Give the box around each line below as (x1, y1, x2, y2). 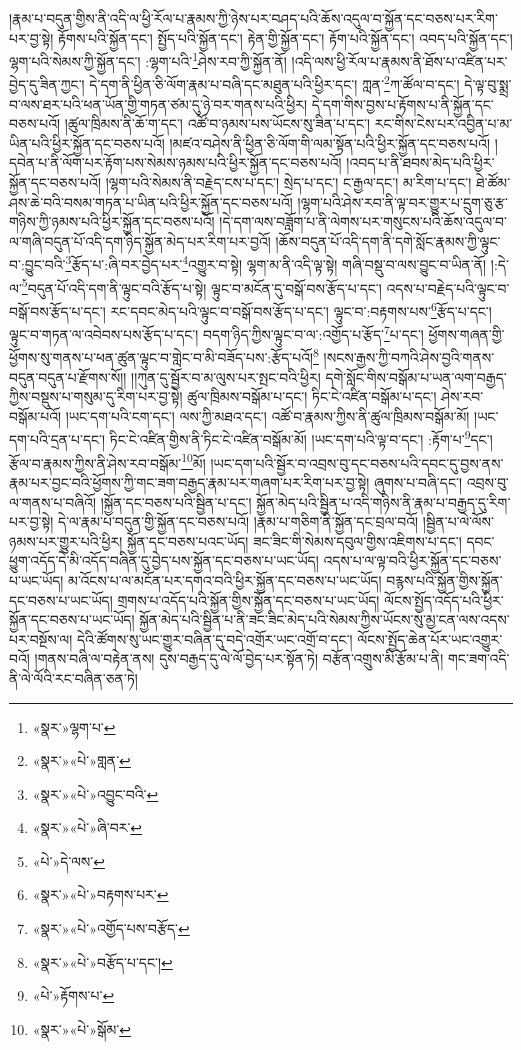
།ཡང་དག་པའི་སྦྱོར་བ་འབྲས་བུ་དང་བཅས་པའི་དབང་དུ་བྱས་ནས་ (210, 452, 504, 473)
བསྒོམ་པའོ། (9, 405, 62, 426)
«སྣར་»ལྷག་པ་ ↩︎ (32, 716, 116, 737)
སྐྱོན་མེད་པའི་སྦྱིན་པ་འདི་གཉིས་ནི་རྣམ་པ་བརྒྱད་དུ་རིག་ (256, 491, 511, 512)
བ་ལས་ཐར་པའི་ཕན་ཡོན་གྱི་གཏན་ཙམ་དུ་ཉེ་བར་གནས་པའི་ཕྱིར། (9, 93, 308, 114)
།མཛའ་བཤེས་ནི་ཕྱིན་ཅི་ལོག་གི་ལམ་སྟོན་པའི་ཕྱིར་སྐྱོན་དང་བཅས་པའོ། (169, 132, 491, 153)
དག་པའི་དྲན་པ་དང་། (9, 429, 106, 450)
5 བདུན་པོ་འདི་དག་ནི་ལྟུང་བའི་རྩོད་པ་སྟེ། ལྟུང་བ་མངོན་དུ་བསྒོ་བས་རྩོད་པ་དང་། (21, 274, 382, 298)
